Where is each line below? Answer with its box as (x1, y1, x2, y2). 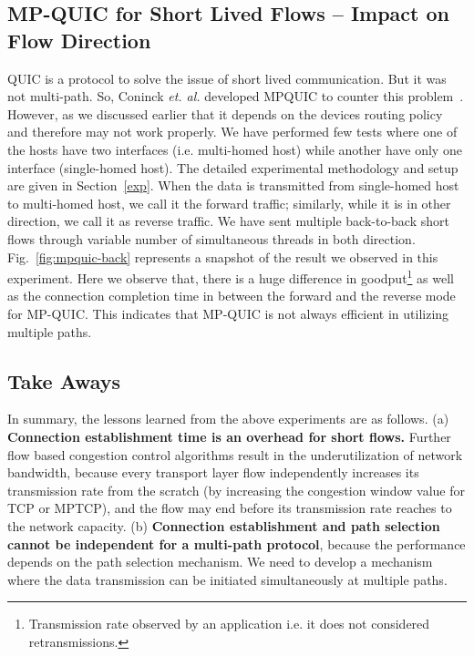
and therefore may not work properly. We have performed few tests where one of (7, 122, 458, 141)
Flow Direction (7, 26, 151, 54)
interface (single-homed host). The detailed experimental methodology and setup (7, 158, 459, 177)
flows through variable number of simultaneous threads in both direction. (7, 229, 416, 248)
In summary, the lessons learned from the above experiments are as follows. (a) (7, 409, 449, 428)
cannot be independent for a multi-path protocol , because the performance (7, 534, 466, 553)
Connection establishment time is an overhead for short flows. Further (7, 426, 451, 446)
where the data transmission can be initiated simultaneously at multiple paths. (7, 569, 448, 589)
